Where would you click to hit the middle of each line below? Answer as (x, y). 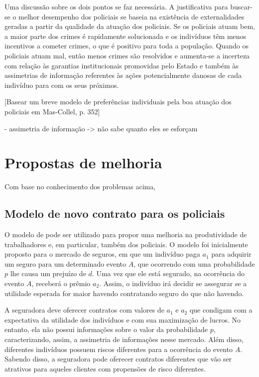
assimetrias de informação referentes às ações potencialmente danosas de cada (123, 75)
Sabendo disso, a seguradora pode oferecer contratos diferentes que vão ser (118, 359)
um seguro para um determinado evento (65, 263)
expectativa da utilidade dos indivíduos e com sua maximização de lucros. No (123, 319)
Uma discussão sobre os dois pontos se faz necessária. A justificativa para (116, 6)
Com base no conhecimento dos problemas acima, (80, 187)
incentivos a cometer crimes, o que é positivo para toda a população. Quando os (127, 46)
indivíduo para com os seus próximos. (62, 85)
